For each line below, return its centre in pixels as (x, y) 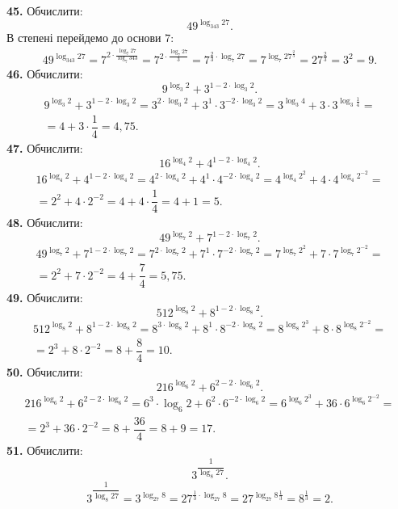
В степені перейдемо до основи (84, 38)
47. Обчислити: (45, 147)
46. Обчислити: (45, 74)
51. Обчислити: (45, 450)
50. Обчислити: (45, 371)
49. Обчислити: (45, 297)
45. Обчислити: (45, 11)
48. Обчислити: (45, 223)
